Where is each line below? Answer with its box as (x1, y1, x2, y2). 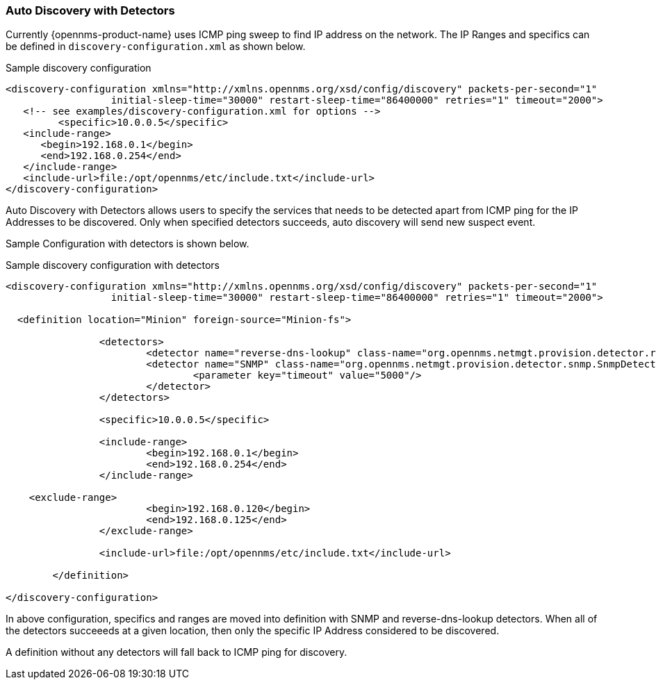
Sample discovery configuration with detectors (6, 259, 220, 272)
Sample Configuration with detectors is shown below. (6, 238, 249, 250)
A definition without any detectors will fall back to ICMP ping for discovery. (6, 646, 347, 659)
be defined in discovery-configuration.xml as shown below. (6, 40, 306, 53)
